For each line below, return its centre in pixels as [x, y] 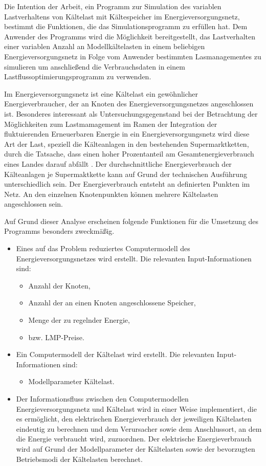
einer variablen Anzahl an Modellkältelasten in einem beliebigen [105, 46]
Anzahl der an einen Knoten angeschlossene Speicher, [112, 303]
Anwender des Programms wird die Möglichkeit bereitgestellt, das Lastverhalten [130, 36]
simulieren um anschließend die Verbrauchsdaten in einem [95, 66]
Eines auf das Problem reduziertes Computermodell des [103, 248]
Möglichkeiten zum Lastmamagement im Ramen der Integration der [111, 124]
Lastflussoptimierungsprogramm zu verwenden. [78, 76]
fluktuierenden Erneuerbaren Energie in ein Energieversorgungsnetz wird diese [127, 134]
